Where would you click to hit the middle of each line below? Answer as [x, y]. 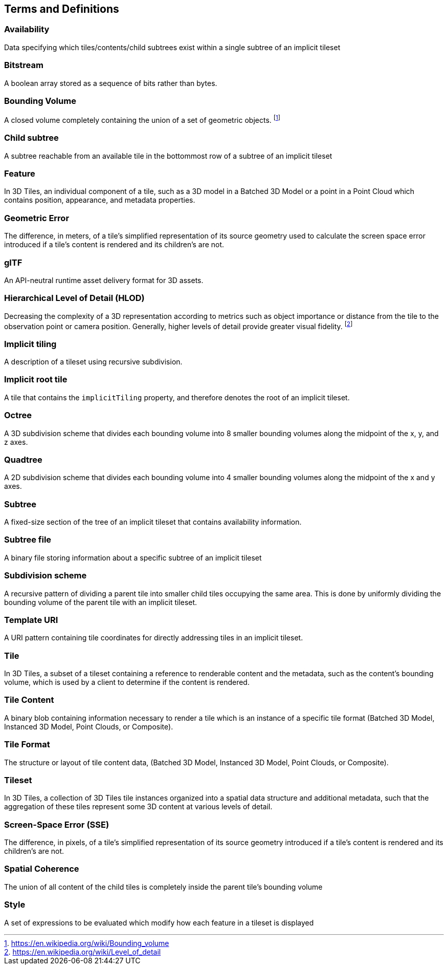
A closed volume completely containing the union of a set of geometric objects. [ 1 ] [142, 119]
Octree [18, 415]
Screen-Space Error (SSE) [57, 824]
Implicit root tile [36, 380]
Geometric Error [37, 218]
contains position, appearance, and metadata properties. [100, 200]
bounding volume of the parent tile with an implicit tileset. [101, 602]
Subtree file [28, 540]
